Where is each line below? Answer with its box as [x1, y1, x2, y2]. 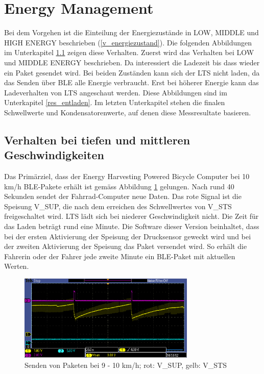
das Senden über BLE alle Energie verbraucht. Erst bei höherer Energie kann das [4, 77, 259, 88]
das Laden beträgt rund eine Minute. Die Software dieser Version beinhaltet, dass [4, 221, 259, 232]
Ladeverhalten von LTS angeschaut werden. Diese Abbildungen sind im [4, 87, 227, 97]
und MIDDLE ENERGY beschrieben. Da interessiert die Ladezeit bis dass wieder [4, 57, 260, 67]
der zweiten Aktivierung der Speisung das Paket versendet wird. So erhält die [4, 241, 247, 252]
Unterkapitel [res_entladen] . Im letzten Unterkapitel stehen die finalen [4, 97, 225, 108]
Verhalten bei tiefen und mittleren [4, 132, 190, 147]
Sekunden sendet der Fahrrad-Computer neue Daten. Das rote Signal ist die [4, 191, 242, 202]
